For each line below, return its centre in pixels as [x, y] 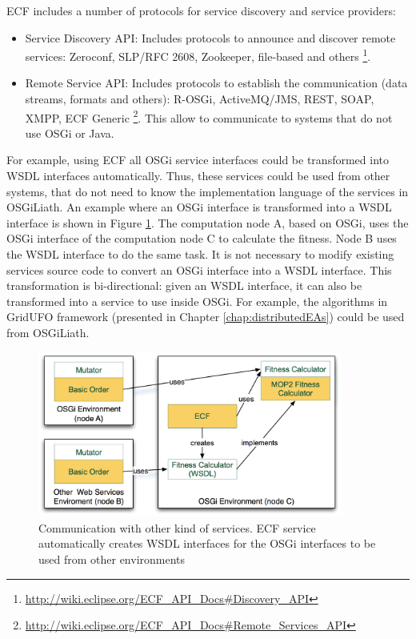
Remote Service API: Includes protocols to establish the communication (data [216, 83]
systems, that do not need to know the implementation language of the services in [208, 191]
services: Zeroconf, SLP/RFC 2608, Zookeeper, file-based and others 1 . [198, 55]
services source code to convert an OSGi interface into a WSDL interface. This [199, 269]
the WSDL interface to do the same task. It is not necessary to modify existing [200, 254]
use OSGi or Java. [70, 133]
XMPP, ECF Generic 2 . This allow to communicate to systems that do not [209, 116]
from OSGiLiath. [48, 332]
